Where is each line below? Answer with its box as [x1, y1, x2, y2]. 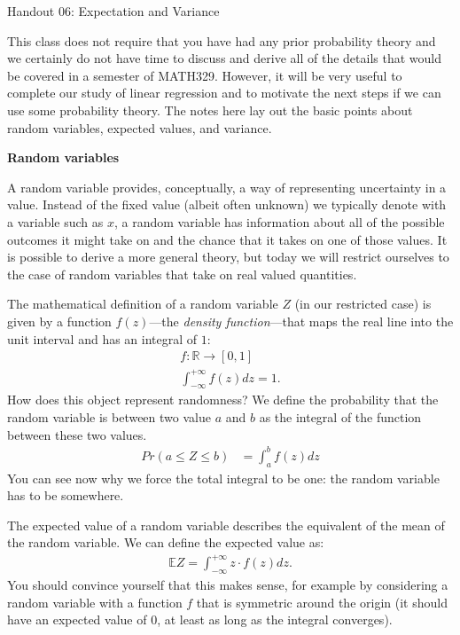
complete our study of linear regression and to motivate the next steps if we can [7, 83, 441, 102]
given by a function [7, 311, 112, 330]
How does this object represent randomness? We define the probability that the [7, 390, 439, 409]
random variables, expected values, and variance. [7, 118, 272, 137]
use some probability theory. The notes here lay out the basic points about [7, 100, 413, 119]
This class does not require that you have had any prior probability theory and [7, 31, 436, 50]
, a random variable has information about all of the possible [113, 212, 445, 231]
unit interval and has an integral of [7, 329, 198, 348]
